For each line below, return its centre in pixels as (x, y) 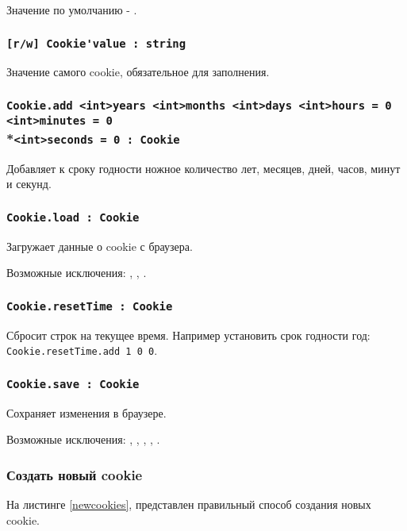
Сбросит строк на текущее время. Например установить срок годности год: (188, 335)
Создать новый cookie (75, 474)
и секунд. (29, 184)
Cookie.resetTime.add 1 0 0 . (82, 350)
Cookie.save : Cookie (73, 384)
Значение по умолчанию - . (72, 10)
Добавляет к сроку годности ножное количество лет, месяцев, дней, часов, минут (203, 168)
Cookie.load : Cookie (73, 217)
